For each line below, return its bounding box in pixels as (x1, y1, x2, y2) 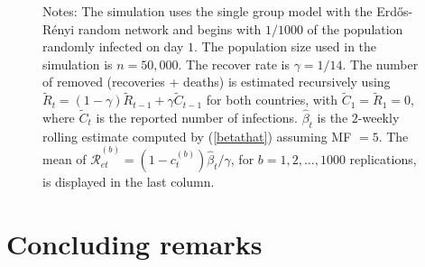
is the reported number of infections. (96, 108, 298, 126)
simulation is (42, 54, 113, 73)
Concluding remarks (6, 225, 263, 262)
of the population (307, 19, 403, 38)
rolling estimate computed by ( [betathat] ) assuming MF (42, 126, 352, 145)
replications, (349, 150, 417, 169)
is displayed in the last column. (42, 172, 215, 191)
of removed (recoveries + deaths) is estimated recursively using (42, 72, 391, 91)
